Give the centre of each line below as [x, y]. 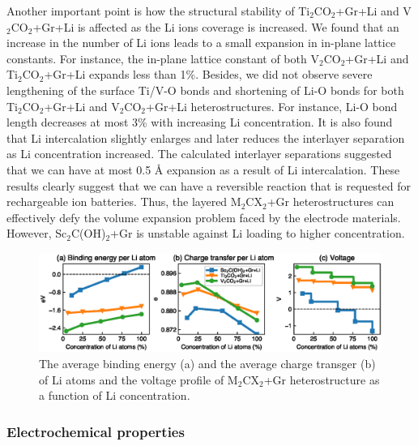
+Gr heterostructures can [331, 202]
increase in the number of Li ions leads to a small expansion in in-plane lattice [201, 43]
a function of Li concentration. [115, 395]
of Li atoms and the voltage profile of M [139, 379]
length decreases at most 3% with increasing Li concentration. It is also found [200, 122]
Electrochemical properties [96, 431]
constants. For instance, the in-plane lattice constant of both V [163, 58]
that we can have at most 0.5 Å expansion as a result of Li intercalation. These [203, 169]
